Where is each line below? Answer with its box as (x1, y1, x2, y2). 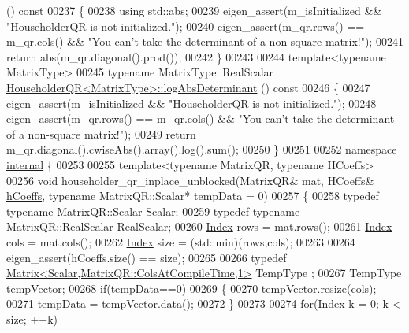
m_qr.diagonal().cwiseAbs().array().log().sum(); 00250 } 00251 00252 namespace (6, 141, 397, 157)
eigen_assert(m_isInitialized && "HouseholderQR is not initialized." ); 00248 (6, 94, 377, 111)
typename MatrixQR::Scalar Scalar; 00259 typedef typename (6, 202, 300, 219)
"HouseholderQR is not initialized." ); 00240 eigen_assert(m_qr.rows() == (6, 17, 365, 34)
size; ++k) (6, 310, 58, 327)
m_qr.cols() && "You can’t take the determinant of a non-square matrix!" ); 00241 (6, 33, 403, 50)
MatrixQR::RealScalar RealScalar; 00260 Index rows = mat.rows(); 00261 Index (6, 218, 392, 235)
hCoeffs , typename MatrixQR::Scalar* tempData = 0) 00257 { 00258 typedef (6, 187, 379, 204)
